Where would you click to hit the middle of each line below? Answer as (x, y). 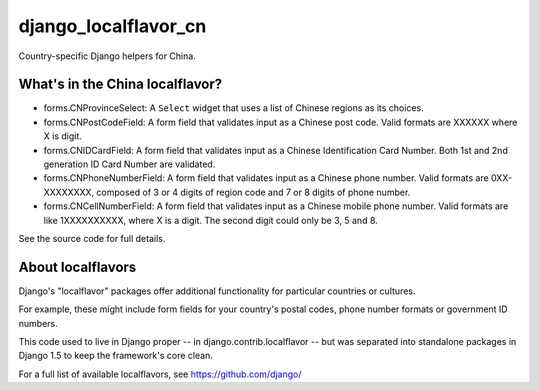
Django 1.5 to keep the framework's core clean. (116, 356)
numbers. (38, 323)
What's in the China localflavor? (120, 84)
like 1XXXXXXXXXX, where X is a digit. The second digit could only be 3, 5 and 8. (211, 220)
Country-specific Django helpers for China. (107, 56)
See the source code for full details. (92, 238)
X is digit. (62, 136)
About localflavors (77, 266)
